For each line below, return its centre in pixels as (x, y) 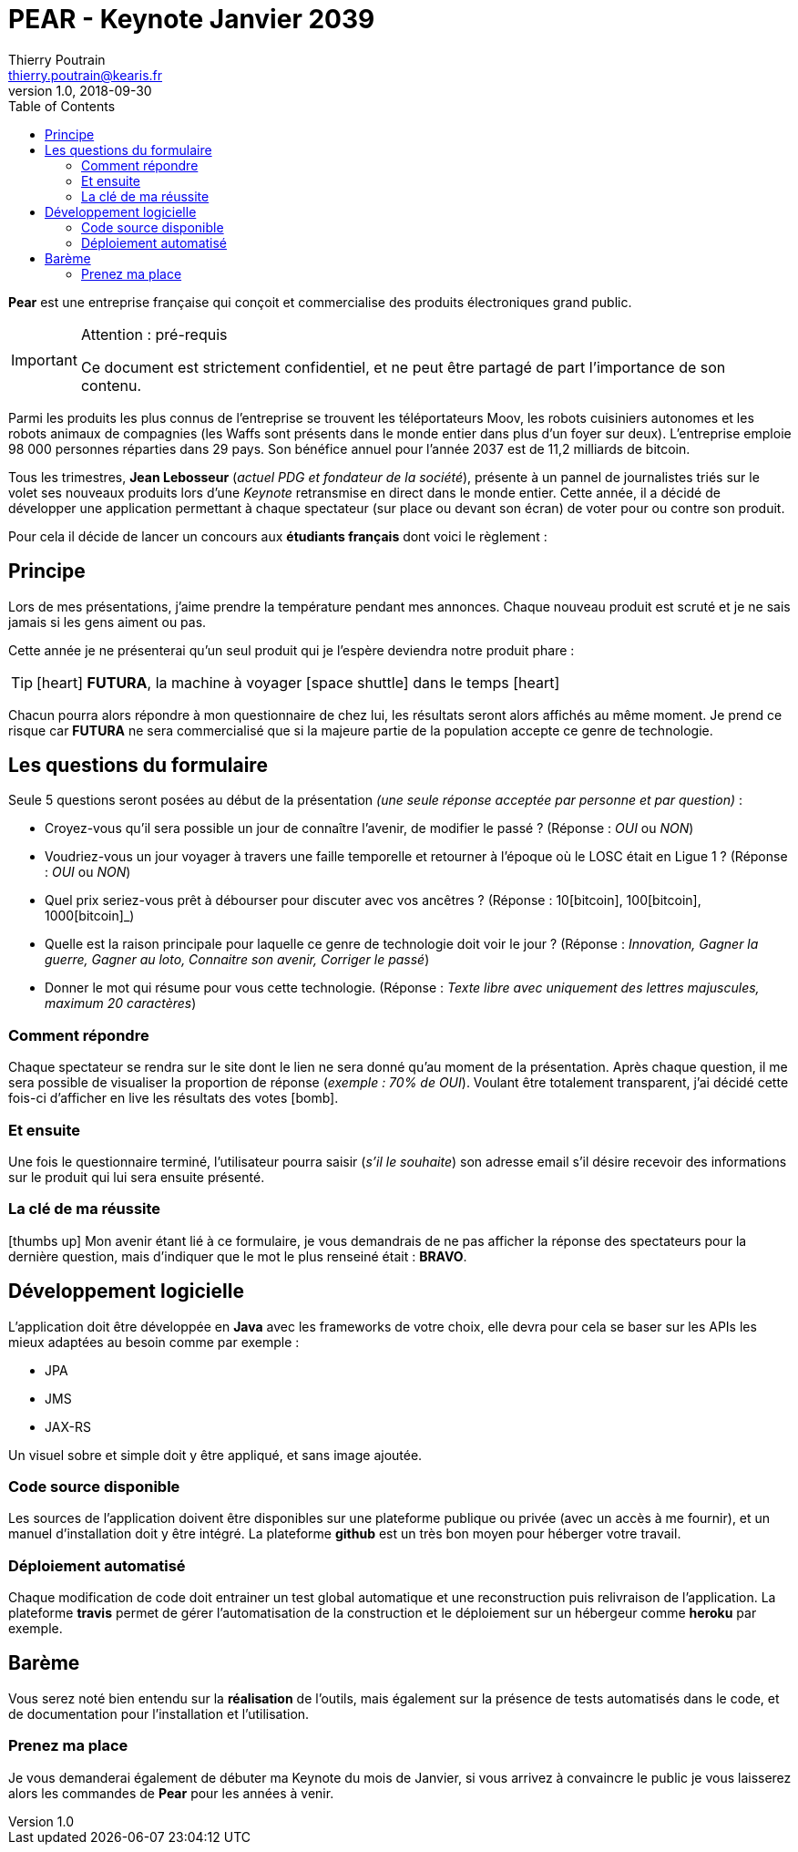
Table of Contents (62, 106)
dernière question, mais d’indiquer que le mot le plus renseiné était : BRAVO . (238, 1256)
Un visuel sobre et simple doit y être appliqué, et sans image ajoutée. (215, 1455)
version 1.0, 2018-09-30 (80, 90)
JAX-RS (68, 1426)
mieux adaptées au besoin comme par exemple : (154, 1342)
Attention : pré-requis (154, 334)
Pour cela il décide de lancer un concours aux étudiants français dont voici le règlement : (278, 536)
